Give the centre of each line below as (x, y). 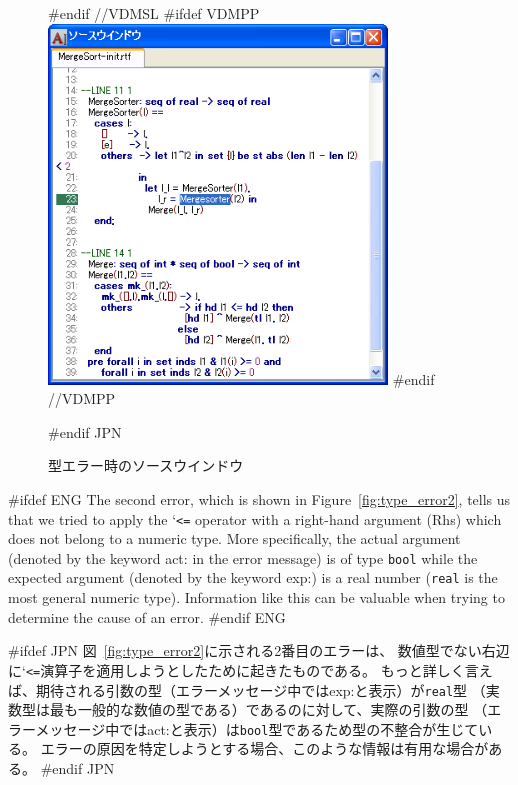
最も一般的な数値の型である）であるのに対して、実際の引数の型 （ (268, 709)
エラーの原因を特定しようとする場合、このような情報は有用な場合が (264, 748)
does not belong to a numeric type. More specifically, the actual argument (234, 538)
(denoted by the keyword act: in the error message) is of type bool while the (243, 557)
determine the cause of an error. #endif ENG (147, 616)
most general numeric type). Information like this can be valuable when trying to (256, 597)
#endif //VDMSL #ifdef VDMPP (154, 13)
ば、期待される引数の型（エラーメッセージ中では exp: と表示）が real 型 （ (247, 689)
